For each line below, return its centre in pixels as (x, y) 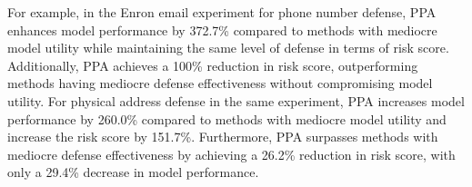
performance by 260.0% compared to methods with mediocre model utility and (227, 118)
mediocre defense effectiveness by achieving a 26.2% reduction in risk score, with (231, 154)
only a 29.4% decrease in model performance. (133, 172)
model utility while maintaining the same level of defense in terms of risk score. (228, 48)
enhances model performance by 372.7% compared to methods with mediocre (222, 30)
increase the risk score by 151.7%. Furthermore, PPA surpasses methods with (223, 137)
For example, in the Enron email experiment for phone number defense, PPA (222, 12)
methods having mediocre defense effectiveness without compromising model (220, 83)
